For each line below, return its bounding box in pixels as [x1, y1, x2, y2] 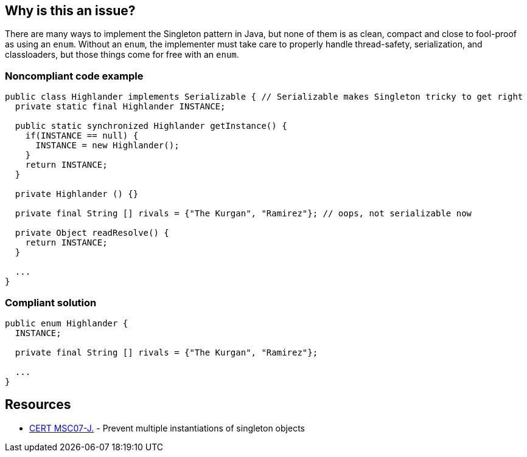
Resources [5, 397, 71, 413]
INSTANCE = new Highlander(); [35, 140, 180, 151]
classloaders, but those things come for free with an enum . [5, 49, 239, 60]
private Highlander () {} [15, 189, 139, 199]
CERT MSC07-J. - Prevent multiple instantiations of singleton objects [29, 422, 305, 433]
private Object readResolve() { [15, 228, 169, 238]
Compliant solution [5, 296, 97, 309]
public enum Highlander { [5, 318, 128, 328]
